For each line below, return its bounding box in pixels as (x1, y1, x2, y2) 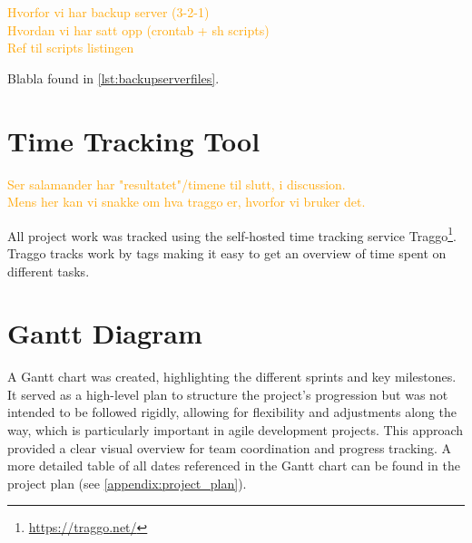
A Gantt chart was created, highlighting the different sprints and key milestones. (7, 367, 457, 386)
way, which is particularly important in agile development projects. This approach (7, 421, 464, 440)
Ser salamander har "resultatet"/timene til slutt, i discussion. (7, 174, 346, 193)
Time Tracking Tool (7, 121, 261, 159)
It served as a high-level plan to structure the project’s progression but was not (7, 384, 448, 403)
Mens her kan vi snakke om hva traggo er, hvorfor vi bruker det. (7, 192, 366, 211)
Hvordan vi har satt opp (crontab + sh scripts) (7, 20, 270, 39)
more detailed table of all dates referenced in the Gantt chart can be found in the (7, 456, 460, 475)
